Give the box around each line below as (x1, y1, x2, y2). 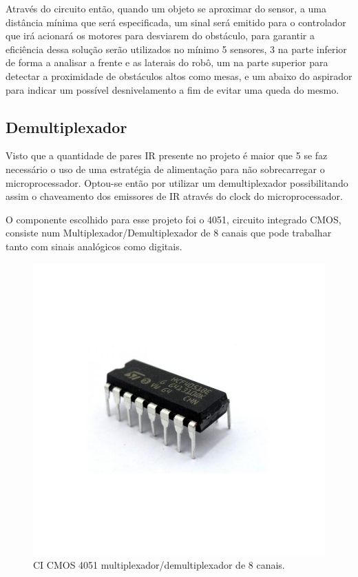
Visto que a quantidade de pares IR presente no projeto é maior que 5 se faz (6, 148, 328, 163)
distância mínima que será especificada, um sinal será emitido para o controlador (6, 14, 346, 29)
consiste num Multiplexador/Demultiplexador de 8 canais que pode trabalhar (6, 225, 332, 240)
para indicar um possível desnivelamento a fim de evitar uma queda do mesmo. (6, 82, 339, 97)
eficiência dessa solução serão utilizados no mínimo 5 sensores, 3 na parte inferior (6, 41, 347, 56)
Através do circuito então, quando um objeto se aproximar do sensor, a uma (6, 1, 326, 15)
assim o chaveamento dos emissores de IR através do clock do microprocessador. (6, 189, 343, 203)
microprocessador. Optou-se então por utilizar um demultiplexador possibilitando (6, 175, 348, 190)
